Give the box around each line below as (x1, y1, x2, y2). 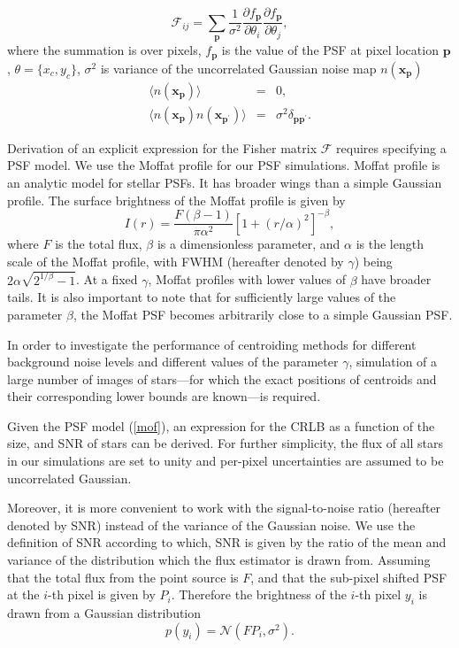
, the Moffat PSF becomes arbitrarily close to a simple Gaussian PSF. (73, 305, 453, 323)
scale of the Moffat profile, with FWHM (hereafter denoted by (7, 251, 344, 270)
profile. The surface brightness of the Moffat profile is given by (7, 190, 346, 209)
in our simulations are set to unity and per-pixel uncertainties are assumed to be (7, 451, 444, 470)
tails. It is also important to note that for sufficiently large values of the (7, 288, 396, 306)
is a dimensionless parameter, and (157, 235, 340, 253)
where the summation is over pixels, (7, 41, 202, 59)
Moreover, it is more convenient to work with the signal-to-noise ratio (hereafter (7, 498, 441, 517)
